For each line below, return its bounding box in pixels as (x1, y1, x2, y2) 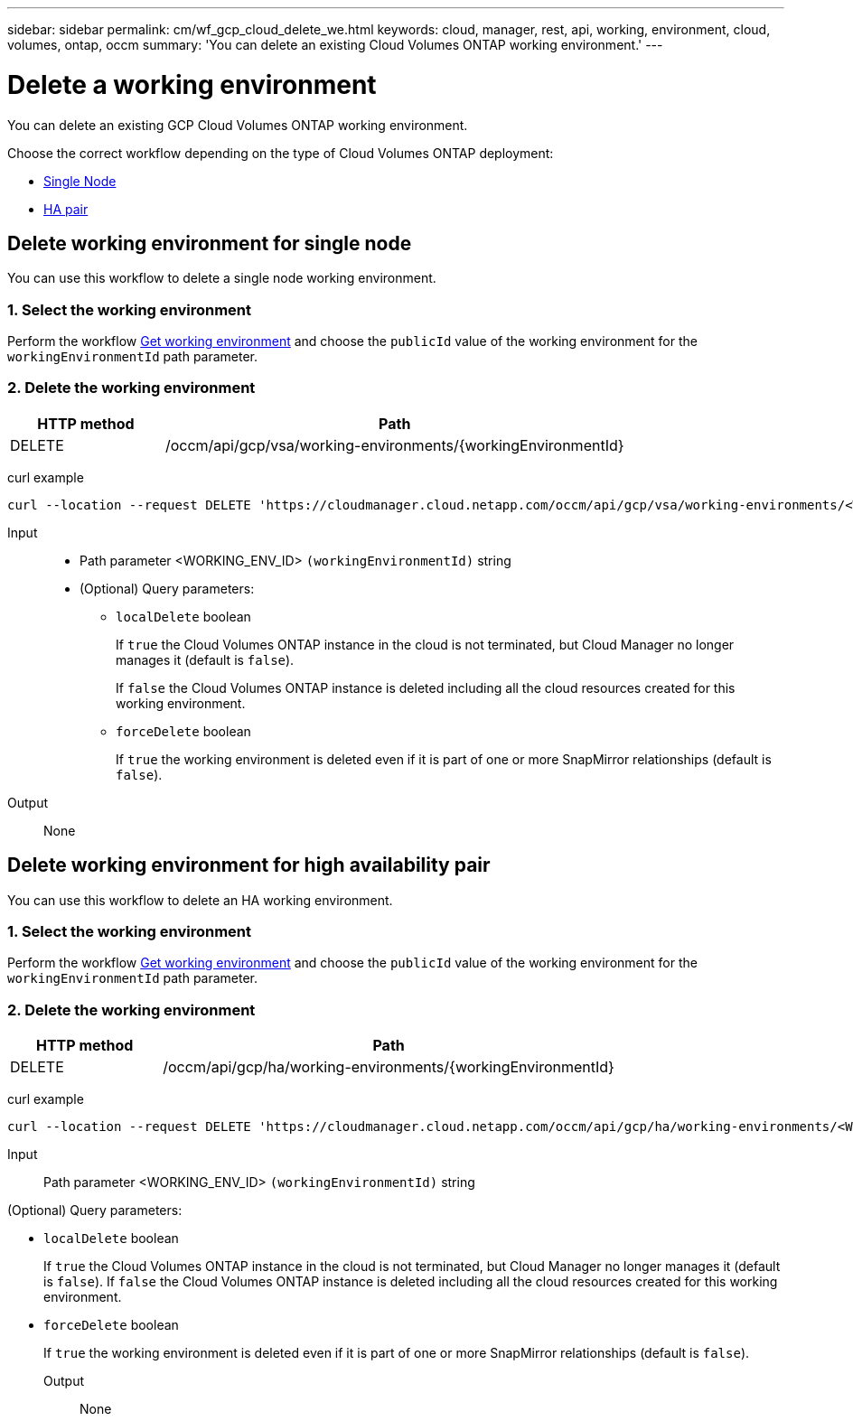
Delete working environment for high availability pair (7, 854, 491, 877)
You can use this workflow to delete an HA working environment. (7, 892, 393, 908)
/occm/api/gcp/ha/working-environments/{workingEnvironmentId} (163, 1058, 614, 1077)
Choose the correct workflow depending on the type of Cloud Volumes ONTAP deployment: (7, 145, 554, 161)
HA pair (43, 201, 89, 217)
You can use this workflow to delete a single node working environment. (7, 270, 436, 286)
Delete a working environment (7, 69, 377, 100)
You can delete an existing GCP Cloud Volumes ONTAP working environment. (7, 117, 468, 133)
